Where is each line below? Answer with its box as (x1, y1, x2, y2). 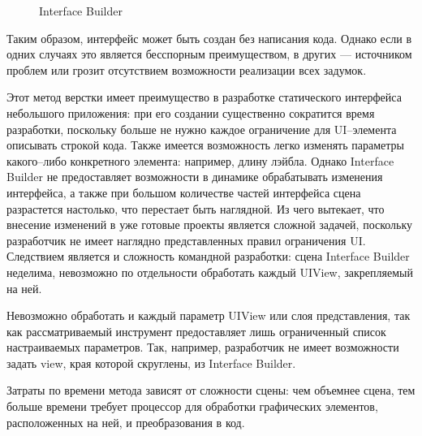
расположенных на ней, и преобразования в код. (6, 413, 245, 430)
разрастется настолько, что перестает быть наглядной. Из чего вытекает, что (6, 200, 385, 217)
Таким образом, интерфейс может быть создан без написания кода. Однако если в (6, 29, 412, 46)
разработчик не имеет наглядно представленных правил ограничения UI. (6, 231, 366, 248)
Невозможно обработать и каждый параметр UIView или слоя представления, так (6, 307, 411, 324)
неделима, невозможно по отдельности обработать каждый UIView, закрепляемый (6, 263, 413, 280)
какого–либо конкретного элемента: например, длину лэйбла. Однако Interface (6, 152, 394, 169)
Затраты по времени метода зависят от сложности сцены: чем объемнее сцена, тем (6, 382, 416, 399)
